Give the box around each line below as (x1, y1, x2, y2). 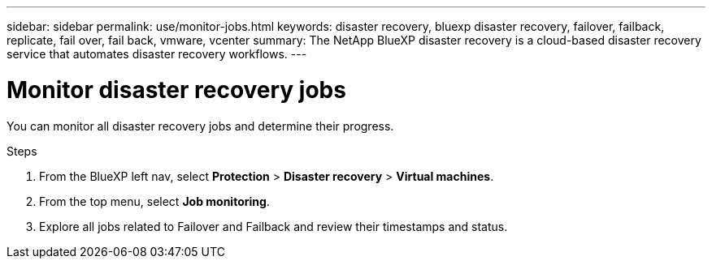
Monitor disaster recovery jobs (7, 75, 346, 104)
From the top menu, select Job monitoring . (39, 194, 270, 208)
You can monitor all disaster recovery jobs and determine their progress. (7, 118, 394, 133)
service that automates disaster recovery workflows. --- (7, 47, 307, 61)
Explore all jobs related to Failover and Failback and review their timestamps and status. (39, 219, 508, 233)
